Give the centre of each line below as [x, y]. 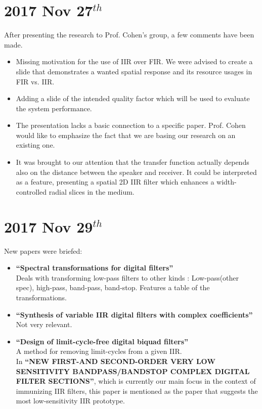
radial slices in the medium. [92, 191]
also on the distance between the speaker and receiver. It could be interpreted [136, 172]
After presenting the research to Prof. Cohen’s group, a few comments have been [129, 35]
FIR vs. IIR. [35, 81]
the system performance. [54, 108]
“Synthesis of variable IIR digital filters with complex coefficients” [134, 314]
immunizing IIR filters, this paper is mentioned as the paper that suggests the [137, 391]
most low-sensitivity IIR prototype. [70, 401]
